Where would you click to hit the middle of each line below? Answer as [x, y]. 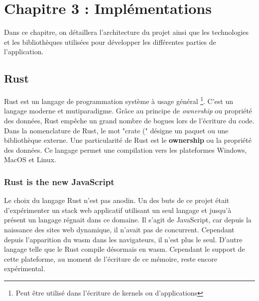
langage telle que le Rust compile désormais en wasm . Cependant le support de [125, 249]
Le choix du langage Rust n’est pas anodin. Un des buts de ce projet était [117, 200]
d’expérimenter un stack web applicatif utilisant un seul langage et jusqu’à [118, 210]
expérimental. [25, 268]
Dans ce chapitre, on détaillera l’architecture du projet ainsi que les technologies [127, 32]
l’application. [24, 51]
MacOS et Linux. [30, 159]
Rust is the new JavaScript [59, 181]
